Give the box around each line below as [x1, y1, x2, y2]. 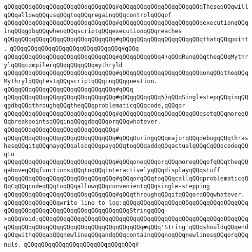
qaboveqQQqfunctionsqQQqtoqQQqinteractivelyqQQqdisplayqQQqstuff [4, 167, 220, 174]
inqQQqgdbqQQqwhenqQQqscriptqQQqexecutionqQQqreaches [4, 27, 182, 35]
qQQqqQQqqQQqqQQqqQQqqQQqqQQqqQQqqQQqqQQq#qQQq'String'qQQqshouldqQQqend [4, 223, 249, 231]
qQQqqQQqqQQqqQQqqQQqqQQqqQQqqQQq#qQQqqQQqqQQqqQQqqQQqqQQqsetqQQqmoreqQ [4, 110, 249, 117]
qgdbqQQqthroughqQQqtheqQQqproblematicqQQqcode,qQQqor [4, 102, 186, 109]
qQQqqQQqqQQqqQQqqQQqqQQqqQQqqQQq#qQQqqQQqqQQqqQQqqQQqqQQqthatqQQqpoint [4, 36, 249, 43]
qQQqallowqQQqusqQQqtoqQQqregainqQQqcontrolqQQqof [4, 11, 172, 18]
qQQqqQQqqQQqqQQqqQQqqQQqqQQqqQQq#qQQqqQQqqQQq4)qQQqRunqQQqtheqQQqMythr [4, 53, 249, 60]
